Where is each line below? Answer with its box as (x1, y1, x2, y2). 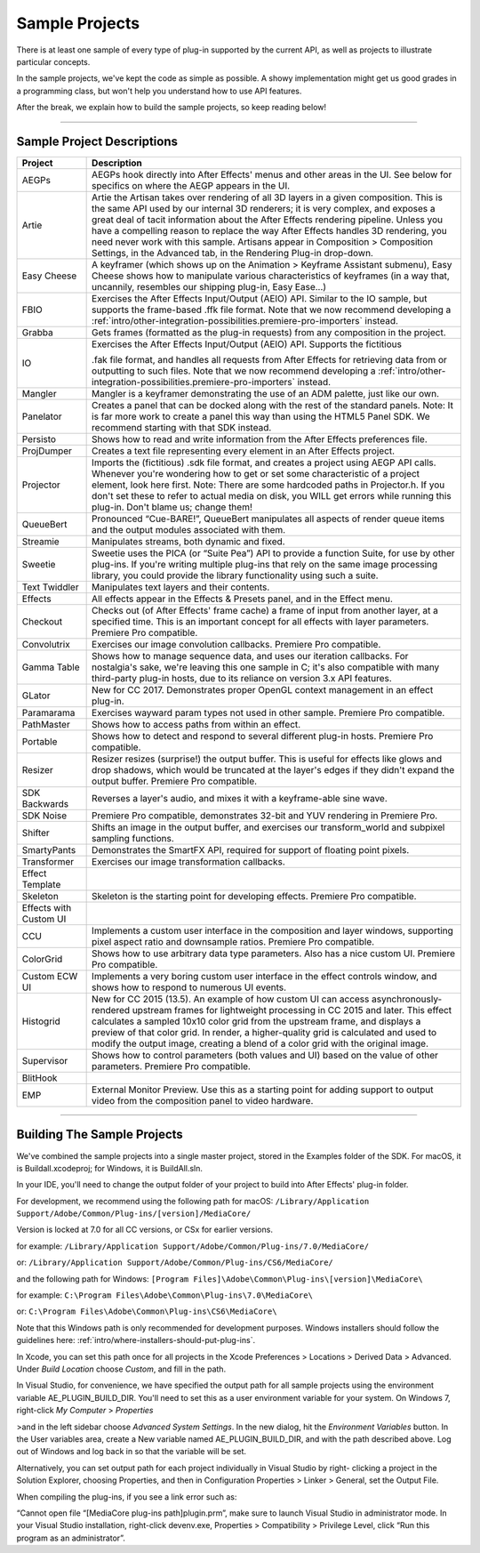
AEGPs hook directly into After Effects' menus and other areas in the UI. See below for (92, 169, 452, 181)
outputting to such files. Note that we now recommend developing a (92, 365, 377, 377)
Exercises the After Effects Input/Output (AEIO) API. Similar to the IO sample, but (92, 293, 428, 305)
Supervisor (21, 1055, 68, 1067)
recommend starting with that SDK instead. (92, 422, 272, 434)
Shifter (21, 827, 51, 840)
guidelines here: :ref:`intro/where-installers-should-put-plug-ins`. (16, 1335, 256, 1346)
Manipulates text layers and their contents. (92, 581, 270, 593)
